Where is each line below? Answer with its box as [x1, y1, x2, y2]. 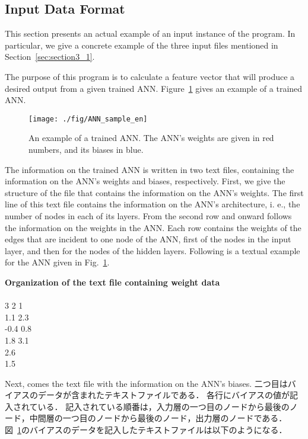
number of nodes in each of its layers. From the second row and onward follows [5, 209, 292, 222]
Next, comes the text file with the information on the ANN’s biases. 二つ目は [5, 377, 288, 389]
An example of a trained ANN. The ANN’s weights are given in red [28, 132, 274, 144]
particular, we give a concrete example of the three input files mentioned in [5, 39, 278, 51]
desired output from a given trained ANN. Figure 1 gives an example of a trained [5, 82, 303, 94]
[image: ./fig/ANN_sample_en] [28, 114, 148, 123]
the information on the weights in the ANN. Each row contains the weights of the [5, 221, 301, 233]
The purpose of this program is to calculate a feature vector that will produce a [5, 70, 295, 82]
